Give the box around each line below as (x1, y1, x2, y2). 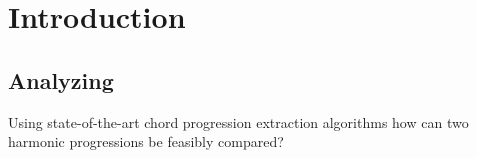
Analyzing (8, 64, 114, 95)
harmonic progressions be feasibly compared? (8, 131, 284, 152)
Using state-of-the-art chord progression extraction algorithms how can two (8, 111, 469, 132)
